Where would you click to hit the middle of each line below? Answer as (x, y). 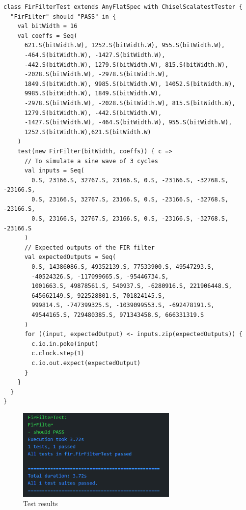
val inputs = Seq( (54, 171)
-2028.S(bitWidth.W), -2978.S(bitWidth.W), (96, 74)
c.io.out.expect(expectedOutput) (86, 363)
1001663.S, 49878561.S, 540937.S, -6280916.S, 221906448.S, (132, 286)
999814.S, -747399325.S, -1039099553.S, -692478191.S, (123, 305)
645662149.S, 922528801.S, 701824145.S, (98, 296)
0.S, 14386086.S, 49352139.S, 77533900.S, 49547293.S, (123, 267)
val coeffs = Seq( (47, 36)
